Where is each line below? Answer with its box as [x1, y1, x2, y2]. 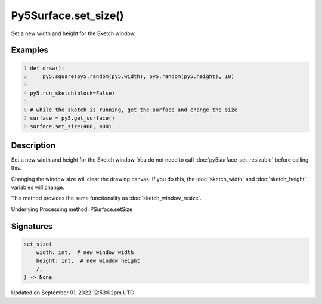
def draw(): [30, 64, 65, 72]
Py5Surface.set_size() [11, 9, 124, 22]
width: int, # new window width [36, 249, 134, 256]
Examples [11, 45, 49, 55]
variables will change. [11, 184, 65, 191]
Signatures [11, 221, 53, 231]
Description [11, 140, 56, 150]
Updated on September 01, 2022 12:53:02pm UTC [11, 289, 134, 296]
